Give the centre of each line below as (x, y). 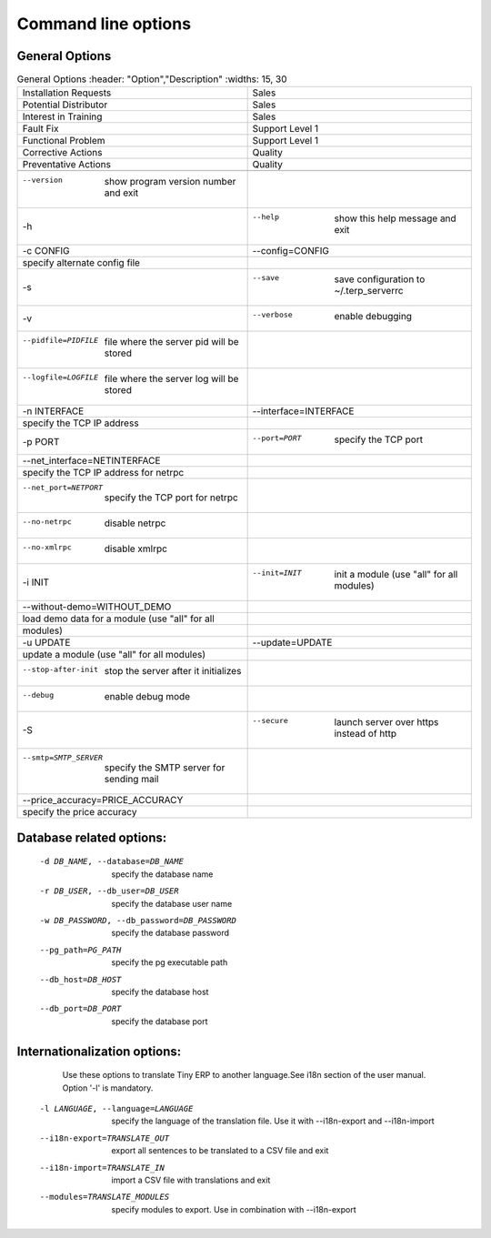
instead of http (366, 734)
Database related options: (92, 837)
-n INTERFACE (53, 411)
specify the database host (160, 991)
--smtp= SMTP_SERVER (63, 758)
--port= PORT (277, 438)
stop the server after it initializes (173, 671)
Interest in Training (62, 116)
